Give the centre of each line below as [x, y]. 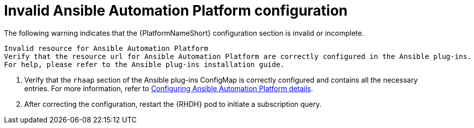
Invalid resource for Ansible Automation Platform [106, 48]
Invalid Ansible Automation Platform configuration [176, 11]
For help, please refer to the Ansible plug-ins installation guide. [144, 64]
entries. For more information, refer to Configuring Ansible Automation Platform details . [169, 88]
